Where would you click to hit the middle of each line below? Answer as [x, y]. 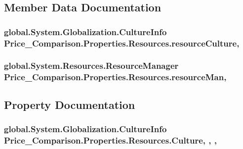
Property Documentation [70, 104]
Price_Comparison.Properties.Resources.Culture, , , [110, 140]
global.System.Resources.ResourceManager [91, 66]
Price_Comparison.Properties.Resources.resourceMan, [115, 77]
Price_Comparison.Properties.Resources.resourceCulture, [122, 43]
